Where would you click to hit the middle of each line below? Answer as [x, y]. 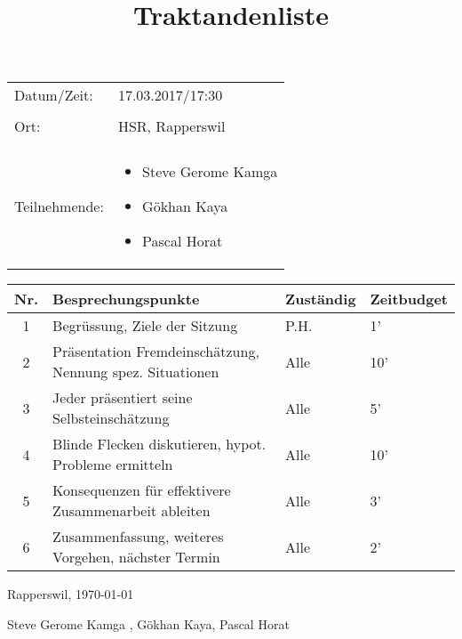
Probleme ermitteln [113, 465]
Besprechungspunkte [126, 299]
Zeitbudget [409, 299]
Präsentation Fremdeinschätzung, [156, 352]
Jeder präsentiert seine [123, 398]
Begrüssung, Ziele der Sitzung [145, 326]
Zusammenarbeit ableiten [131, 511]
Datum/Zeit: [54, 95]
